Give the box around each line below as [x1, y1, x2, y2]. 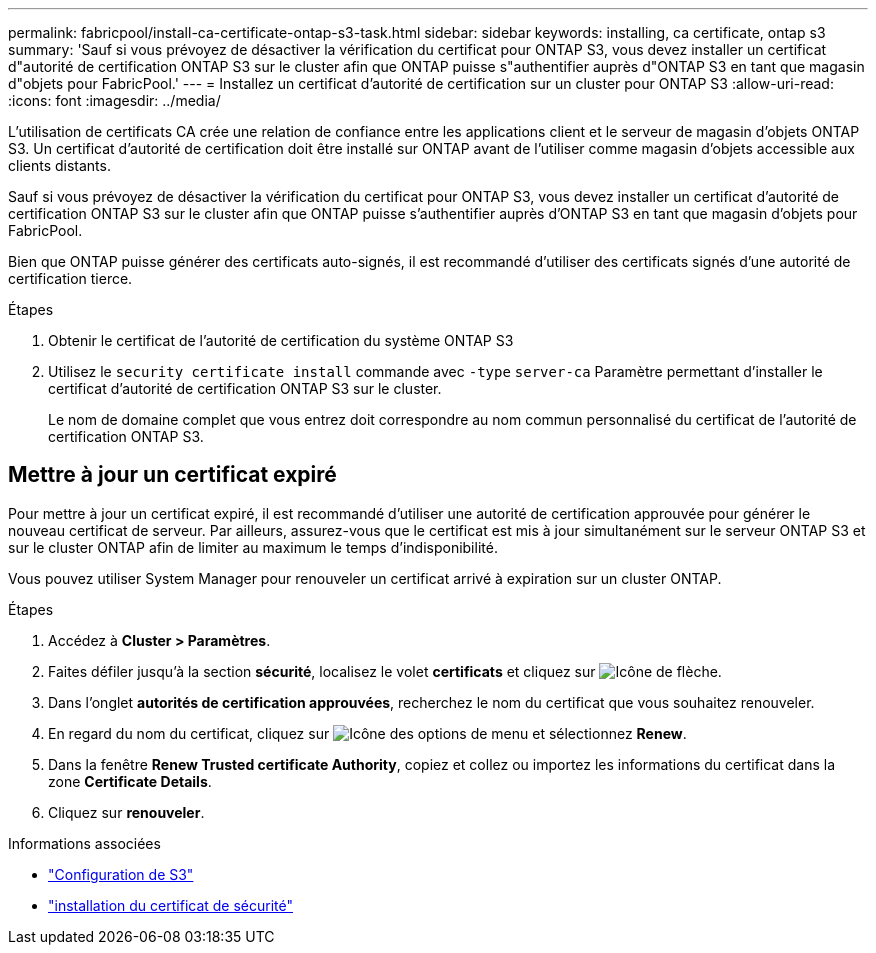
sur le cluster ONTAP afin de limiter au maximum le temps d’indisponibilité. [8, 538, 498, 556]
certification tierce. [8, 270, 133, 287]
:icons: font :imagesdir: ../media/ [8, 92, 221, 109]
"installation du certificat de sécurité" [48, 896, 294, 914]
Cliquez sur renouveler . [48, 803, 205, 821]
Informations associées [8, 834, 161, 852]
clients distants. [8, 157, 111, 174]
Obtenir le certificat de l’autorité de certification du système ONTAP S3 [48, 332, 514, 349]
